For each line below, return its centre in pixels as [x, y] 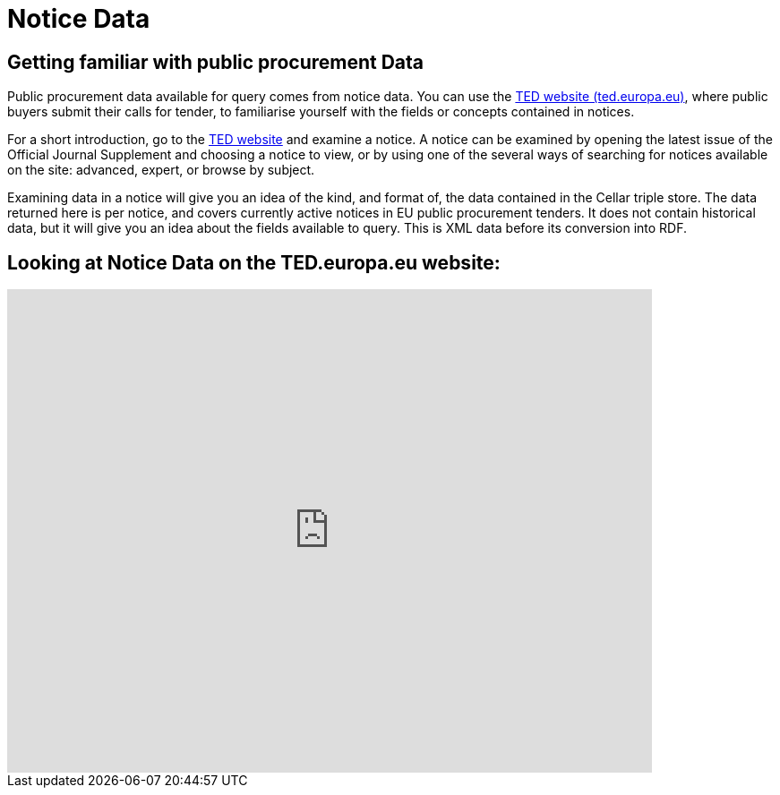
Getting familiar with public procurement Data [216, 62]
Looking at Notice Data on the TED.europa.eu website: [254, 262]
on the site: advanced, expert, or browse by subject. [161, 170]
